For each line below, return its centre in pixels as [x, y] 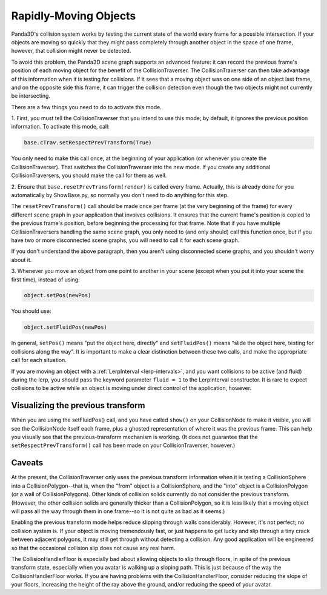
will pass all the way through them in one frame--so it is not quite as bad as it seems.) [118, 511]
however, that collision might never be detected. [71, 51]
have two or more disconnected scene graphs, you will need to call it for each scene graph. [125, 240]
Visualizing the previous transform [78, 405]
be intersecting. [31, 96]
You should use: [31, 311]
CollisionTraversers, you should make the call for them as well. [89, 175]
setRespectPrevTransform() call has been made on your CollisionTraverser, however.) [123, 445]
